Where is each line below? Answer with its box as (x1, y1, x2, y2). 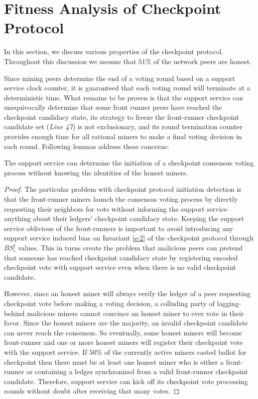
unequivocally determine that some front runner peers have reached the (4, 102, 222, 112)
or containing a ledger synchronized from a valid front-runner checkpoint (26, 366, 248, 377)
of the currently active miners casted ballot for (104, 346, 247, 357)
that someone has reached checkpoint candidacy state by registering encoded (4, 252, 238, 262)
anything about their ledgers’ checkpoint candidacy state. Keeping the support (4, 213, 244, 224)
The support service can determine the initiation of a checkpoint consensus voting (4, 158, 254, 168)
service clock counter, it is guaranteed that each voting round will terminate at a (4, 82, 251, 93)
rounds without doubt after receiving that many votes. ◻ (4, 386, 180, 396)
